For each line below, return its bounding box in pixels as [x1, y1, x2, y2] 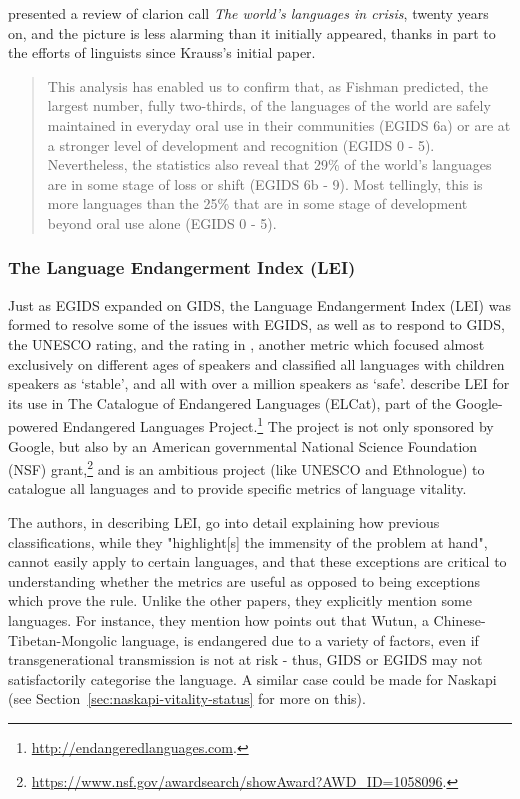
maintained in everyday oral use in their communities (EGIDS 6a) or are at [47, 114, 511, 135]
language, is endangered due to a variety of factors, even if [121, 629, 479, 650]
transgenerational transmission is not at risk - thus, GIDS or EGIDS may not [8, 649, 483, 670]
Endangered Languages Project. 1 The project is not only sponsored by [62, 413, 494, 436]
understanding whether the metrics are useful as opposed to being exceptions [8, 570, 480, 591]
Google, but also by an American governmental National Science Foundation [8, 435, 478, 456]
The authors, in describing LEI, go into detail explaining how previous [8, 512, 440, 532]
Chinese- [433, 609, 486, 630]
